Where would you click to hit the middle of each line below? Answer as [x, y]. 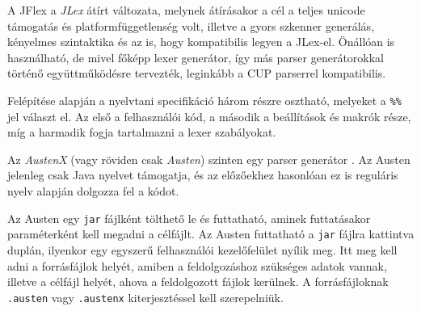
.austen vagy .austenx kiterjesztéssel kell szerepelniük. [145, 297]
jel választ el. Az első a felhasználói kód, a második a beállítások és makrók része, [209, 116]
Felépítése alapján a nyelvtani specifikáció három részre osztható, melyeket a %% [204, 100]
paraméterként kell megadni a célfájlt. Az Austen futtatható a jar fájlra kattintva [211, 234]
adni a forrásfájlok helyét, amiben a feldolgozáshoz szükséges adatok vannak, [197, 265]
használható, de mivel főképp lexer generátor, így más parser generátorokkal [196, 57]
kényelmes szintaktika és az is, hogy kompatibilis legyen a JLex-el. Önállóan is [201, 42]
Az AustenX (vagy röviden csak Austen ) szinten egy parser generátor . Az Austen [209, 159]
